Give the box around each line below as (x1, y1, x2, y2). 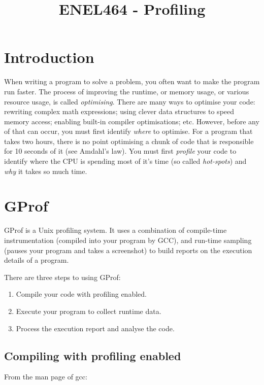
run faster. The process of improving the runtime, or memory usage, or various (4, 86, 249, 96)
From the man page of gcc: (4, 371, 87, 382)
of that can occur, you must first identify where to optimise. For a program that (4, 126, 253, 136)
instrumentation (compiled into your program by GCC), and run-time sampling (4, 234, 252, 245)
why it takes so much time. (4, 165, 87, 176)
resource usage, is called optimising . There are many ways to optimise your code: (4, 96, 255, 107)
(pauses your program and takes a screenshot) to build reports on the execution (4, 244, 252, 255)
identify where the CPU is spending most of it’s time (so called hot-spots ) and (4, 156, 247, 166)
